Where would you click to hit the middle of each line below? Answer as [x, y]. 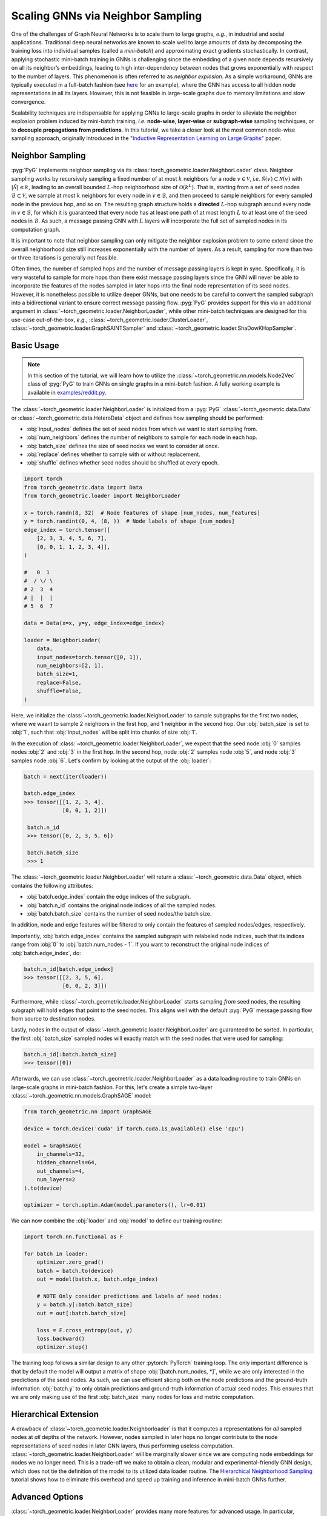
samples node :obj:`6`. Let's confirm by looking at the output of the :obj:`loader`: [111, 760]
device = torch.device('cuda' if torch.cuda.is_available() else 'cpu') [134, 1129]
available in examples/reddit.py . [67, 392]
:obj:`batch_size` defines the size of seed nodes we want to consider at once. [123, 446]
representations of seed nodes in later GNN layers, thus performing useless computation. [123, 1446]
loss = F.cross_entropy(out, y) [85, 1330]
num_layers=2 [56, 1180]
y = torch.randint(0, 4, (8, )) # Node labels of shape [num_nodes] [129, 521]
